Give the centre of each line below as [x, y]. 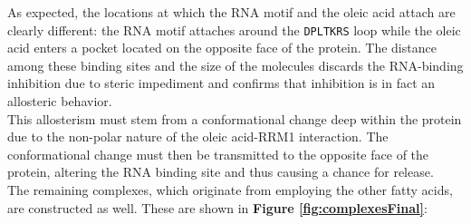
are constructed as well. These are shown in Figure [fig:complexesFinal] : [217, 207]
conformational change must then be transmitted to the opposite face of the [218, 154]
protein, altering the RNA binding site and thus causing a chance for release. [221, 172]
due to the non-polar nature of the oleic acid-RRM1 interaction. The [198, 136]
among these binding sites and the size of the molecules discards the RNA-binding [235, 65]
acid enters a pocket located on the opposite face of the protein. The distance [222, 48]
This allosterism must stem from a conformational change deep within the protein [235, 118]
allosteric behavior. [60, 101]
